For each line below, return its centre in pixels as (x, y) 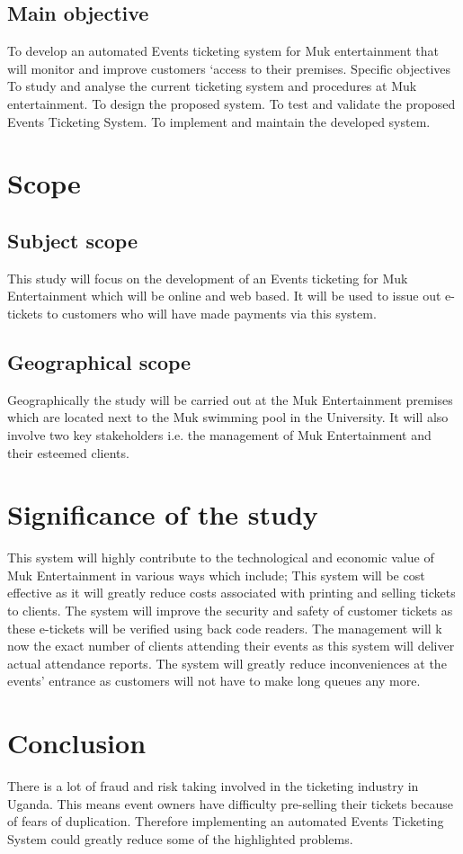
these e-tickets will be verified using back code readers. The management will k (225, 628)
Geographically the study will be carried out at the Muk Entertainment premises (230, 399)
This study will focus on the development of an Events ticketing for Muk (208, 278)
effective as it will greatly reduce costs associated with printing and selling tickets (231, 593)
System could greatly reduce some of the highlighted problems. (180, 838)
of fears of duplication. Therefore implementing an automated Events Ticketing (226, 821)
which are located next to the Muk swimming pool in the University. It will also (228, 417)
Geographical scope (99, 361)
